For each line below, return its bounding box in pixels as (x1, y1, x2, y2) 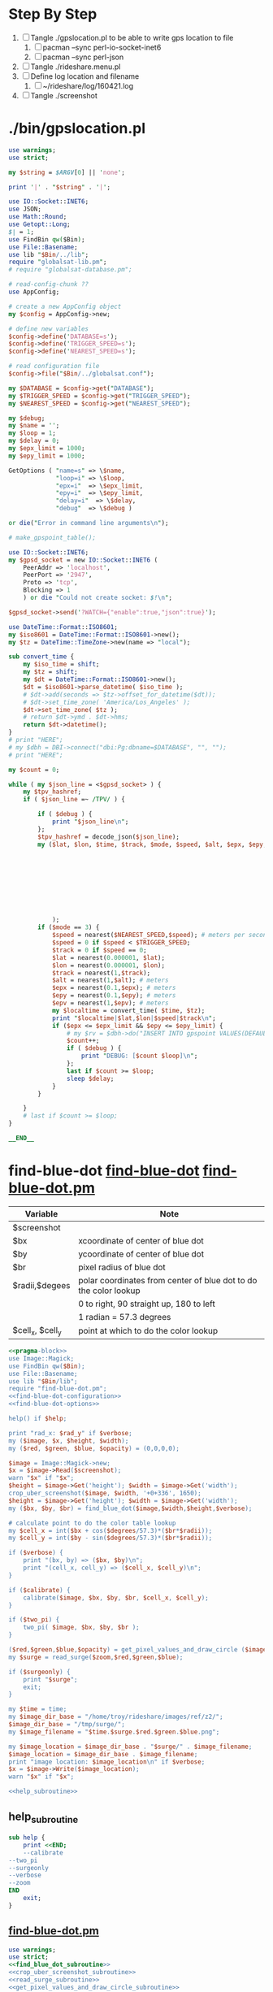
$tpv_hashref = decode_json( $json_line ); (37, 832, 180, 841)
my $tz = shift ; (23, 668, 79, 676)
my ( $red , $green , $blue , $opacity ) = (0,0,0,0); (8, 1444, 180, 1452)
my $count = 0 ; (8, 766, 60, 774)
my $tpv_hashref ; (23, 788, 82, 796)
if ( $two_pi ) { (8, 1616, 60, 1624)
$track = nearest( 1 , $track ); (51, 969, 151, 977)
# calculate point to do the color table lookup (8, 1519, 176, 1527)
